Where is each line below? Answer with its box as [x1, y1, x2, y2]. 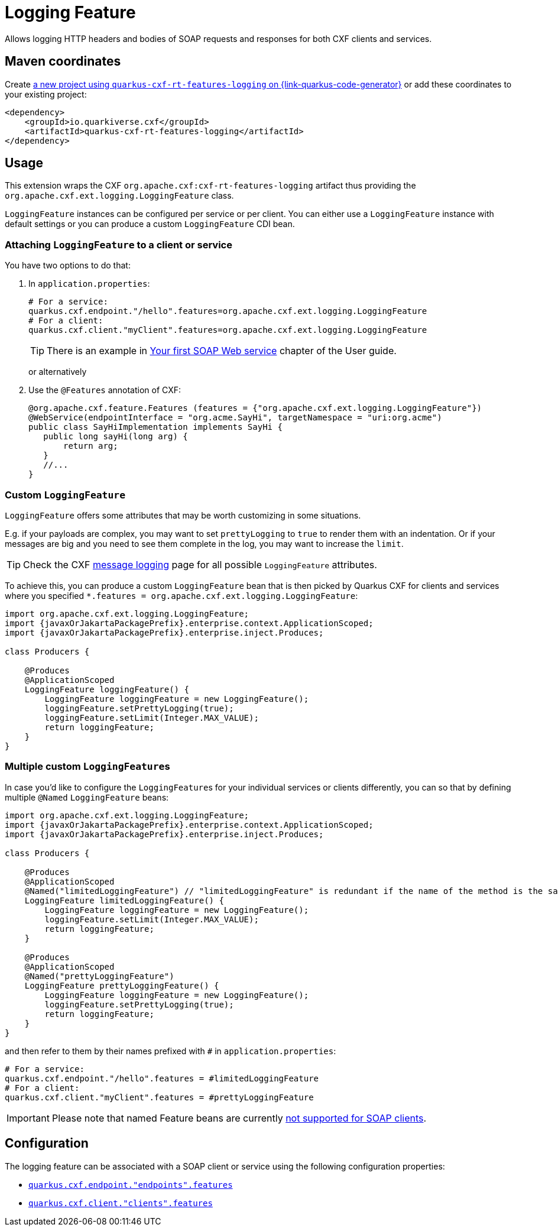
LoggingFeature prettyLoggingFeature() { [24, 980, 219, 990]
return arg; [63, 441, 118, 451]
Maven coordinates [5, 54, 121, 69]
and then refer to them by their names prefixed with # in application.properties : [5, 1045, 336, 1056]
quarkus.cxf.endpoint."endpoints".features [28, 1180, 233, 1190]
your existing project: [5, 89, 87, 99]
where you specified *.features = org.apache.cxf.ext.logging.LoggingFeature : [5, 590, 358, 601]
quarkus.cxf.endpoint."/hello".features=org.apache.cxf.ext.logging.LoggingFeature [28, 306, 427, 316]
